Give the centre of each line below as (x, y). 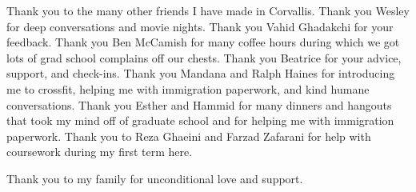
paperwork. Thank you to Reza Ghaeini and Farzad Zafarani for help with (189, 136)
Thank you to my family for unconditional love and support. (155, 178)
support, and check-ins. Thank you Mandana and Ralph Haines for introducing (201, 73)
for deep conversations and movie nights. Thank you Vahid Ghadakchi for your (200, 26)
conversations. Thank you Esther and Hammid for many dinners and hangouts (199, 104)
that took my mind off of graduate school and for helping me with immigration (200, 120)
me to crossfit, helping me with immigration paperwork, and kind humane (188, 88)
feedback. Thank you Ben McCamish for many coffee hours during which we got (203, 42)
